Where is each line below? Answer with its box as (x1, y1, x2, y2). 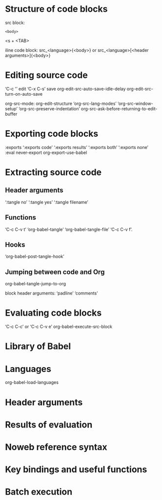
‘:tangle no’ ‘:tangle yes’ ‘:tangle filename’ (5, 199, 89, 205)
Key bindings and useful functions (5, 464, 147, 475)
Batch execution (5, 486, 73, 498)
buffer (5, 111, 18, 117)
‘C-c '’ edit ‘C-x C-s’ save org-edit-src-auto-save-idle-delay (5, 86, 126, 92)
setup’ (5, 105, 18, 111)
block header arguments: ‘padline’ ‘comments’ (5, 290, 98, 296)
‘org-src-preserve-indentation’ (19, 105, 80, 111)
